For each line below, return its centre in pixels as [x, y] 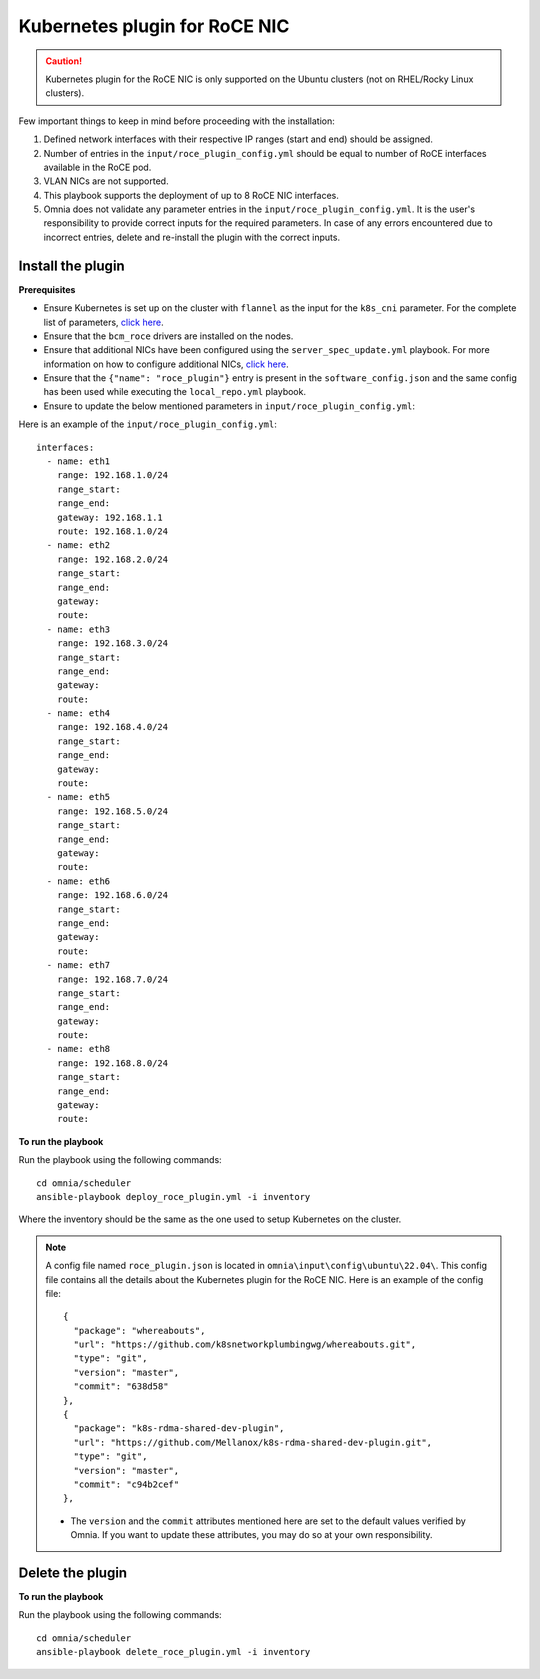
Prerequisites [47, 289]
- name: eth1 [78, 461]
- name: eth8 [78, 1049]
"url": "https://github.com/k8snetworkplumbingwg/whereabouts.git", [245, 1344]
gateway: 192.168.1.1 [110, 517]
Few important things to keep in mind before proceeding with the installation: [176, 121]
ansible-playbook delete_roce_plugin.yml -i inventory [173, 1652]
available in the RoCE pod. [97, 167]
